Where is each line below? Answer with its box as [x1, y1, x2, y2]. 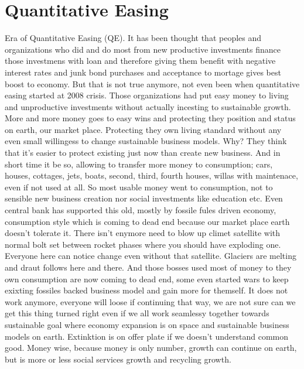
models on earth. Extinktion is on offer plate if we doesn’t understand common [5, 330, 289, 342]
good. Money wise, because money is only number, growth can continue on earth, [5, 341, 297, 354]
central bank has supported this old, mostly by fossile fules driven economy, [5, 204, 276, 216]
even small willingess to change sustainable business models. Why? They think [5, 135, 287, 147]
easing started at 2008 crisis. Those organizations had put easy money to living [5, 89, 289, 101]
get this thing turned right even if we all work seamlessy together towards [5, 307, 269, 319]
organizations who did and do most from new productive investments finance [5, 43, 281, 55]
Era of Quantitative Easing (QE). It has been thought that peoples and [5, 32, 262, 44]
